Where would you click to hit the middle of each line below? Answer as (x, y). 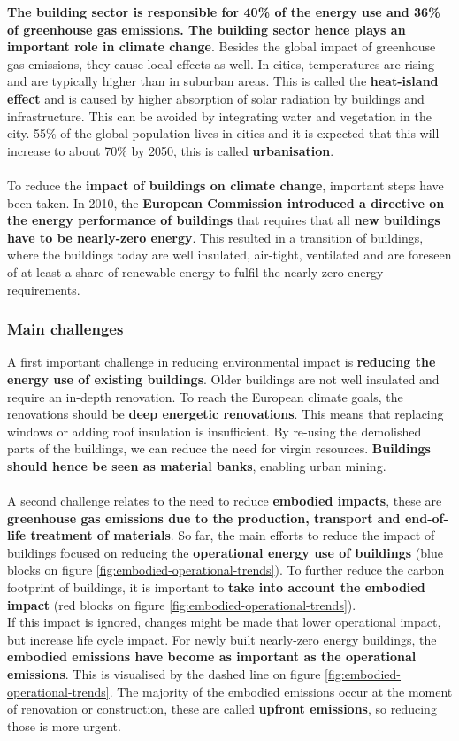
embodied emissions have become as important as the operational (212, 656)
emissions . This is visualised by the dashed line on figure (164, 674)
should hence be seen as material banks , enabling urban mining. (197, 465)
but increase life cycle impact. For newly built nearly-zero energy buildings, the (222, 639)
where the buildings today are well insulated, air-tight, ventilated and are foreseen (229, 255)
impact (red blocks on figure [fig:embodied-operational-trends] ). (182, 604)
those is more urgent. (64, 726)
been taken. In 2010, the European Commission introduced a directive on (226, 202)
